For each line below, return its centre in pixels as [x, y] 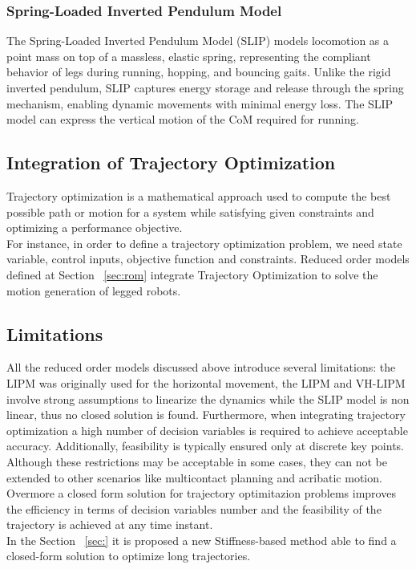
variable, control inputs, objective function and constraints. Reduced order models [208, 259]
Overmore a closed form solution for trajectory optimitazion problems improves [201, 493]
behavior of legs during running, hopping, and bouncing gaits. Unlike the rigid [199, 72]
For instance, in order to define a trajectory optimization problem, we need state [204, 243]
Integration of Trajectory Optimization [171, 163]
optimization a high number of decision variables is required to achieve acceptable [207, 430]
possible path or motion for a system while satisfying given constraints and [190, 211]
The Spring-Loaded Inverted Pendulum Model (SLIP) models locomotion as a [198, 41]
